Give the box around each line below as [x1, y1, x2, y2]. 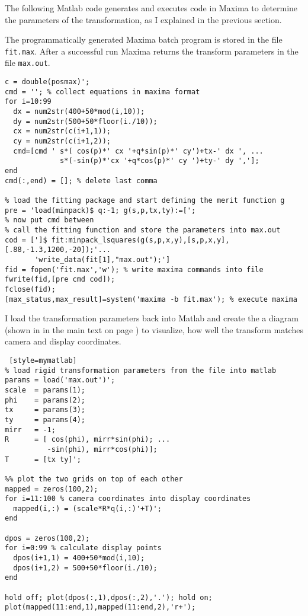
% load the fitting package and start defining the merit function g [5, 196, 285, 205]
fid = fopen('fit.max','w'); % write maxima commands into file [5, 265, 264, 274]
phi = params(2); [5, 395, 86, 404]
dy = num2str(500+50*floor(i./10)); [13, 117, 158, 126]
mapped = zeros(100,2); [5, 484, 98, 493]
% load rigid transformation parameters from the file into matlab [5, 366, 277, 375]
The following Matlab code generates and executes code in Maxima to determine [5, 2, 298, 14]
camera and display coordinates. [5, 335, 121, 347]
